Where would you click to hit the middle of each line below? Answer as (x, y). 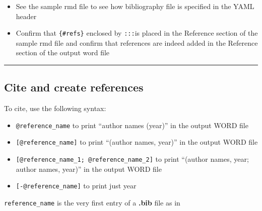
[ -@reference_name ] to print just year (76, 186)
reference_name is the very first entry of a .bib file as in (92, 203)
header (26, 16)
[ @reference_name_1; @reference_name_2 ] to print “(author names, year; (132, 159)
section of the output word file (63, 52)
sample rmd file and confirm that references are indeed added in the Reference (137, 42)
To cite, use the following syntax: (55, 108)
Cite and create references (74, 87)
